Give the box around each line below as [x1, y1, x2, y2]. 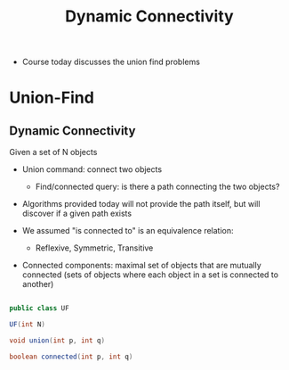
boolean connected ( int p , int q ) [9, 352, 133, 361]
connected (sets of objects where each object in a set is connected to [21, 269, 278, 280]
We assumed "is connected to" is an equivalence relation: [21, 226, 234, 236]
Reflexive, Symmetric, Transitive [35, 243, 154, 253]
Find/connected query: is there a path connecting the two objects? [35, 181, 280, 193]
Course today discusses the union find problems [21, 56, 200, 68]
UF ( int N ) [9, 320, 46, 329]
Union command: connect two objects [21, 164, 163, 175]
